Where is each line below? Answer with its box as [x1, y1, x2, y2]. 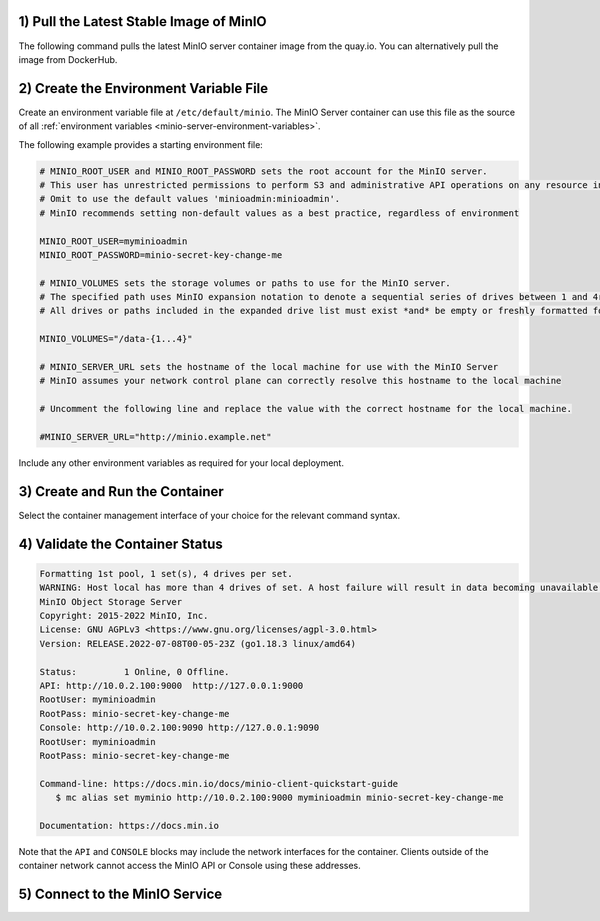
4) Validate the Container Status [18, 535, 224, 552]
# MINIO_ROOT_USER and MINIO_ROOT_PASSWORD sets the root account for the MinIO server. [39, 165, 489, 177]
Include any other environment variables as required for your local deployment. [18, 456, 345, 469]
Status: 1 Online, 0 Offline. [39, 666, 230, 677]
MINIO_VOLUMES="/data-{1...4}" [39, 333, 194, 345]
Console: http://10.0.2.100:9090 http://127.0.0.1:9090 [39, 722, 320, 734]
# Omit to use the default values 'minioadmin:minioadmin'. [39, 193, 341, 205]
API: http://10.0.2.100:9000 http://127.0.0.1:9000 [39, 680, 304, 692]
